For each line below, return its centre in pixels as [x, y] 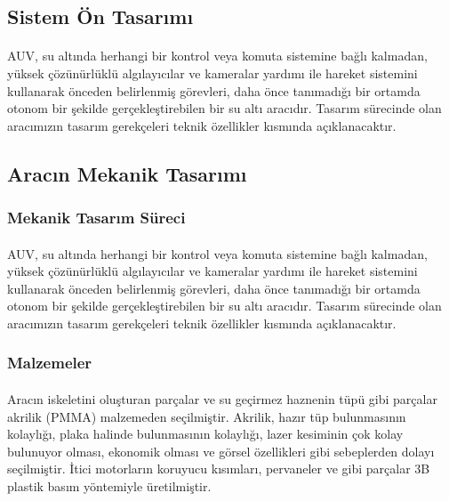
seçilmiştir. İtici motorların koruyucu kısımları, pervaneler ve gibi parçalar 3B [219, 469]
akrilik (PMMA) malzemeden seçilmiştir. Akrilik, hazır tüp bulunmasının [207, 416]
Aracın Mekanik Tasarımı [127, 173]
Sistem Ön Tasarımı [100, 16]
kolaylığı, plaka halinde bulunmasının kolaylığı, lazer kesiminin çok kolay [205, 434]
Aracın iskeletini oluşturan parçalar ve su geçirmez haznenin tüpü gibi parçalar [222, 398]
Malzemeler [50, 363]
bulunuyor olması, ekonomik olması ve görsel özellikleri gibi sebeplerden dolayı [221, 451]
